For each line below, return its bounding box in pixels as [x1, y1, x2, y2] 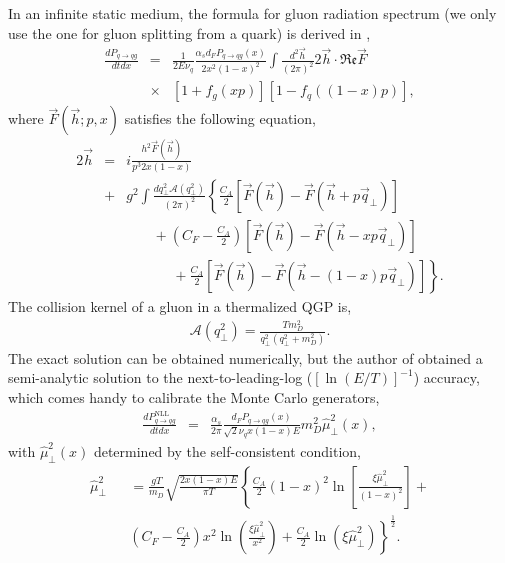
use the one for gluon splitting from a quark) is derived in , [8, 22, 371, 43]
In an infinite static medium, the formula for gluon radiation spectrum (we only [8, 3, 497, 23]
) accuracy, [413, 367, 480, 388]
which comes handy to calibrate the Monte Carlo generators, [8, 386, 380, 407]
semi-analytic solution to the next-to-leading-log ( [8, 367, 313, 388]
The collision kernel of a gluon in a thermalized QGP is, [8, 295, 352, 316]
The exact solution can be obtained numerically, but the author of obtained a [8, 347, 483, 368]
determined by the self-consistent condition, [93, 440, 361, 461]
